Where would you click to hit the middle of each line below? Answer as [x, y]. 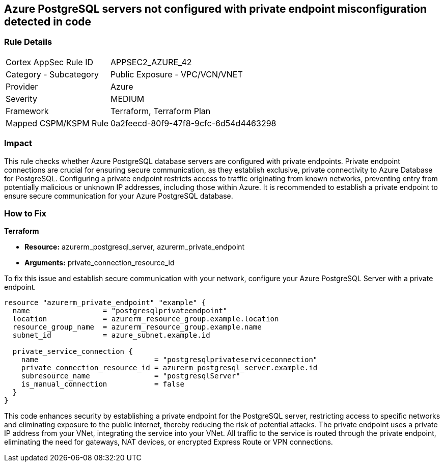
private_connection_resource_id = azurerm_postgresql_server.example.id [169, 368]
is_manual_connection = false [103, 384]
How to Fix [25, 213]
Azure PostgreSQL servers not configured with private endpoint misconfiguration [216, 9]
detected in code [48, 22]
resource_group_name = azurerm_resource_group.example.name [137, 327]
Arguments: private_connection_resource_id [100, 263]
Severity [21, 99]
